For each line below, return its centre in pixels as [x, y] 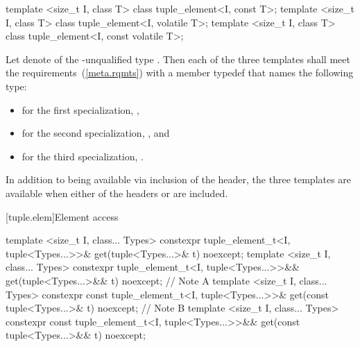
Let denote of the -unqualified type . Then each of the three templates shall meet [178, 59]
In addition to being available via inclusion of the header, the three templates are [179, 179]
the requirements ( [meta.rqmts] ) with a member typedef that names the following [180, 73]
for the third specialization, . [83, 156]
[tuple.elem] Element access [62, 216]
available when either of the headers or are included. [117, 193]
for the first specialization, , [80, 109]
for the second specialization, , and [96, 133]
